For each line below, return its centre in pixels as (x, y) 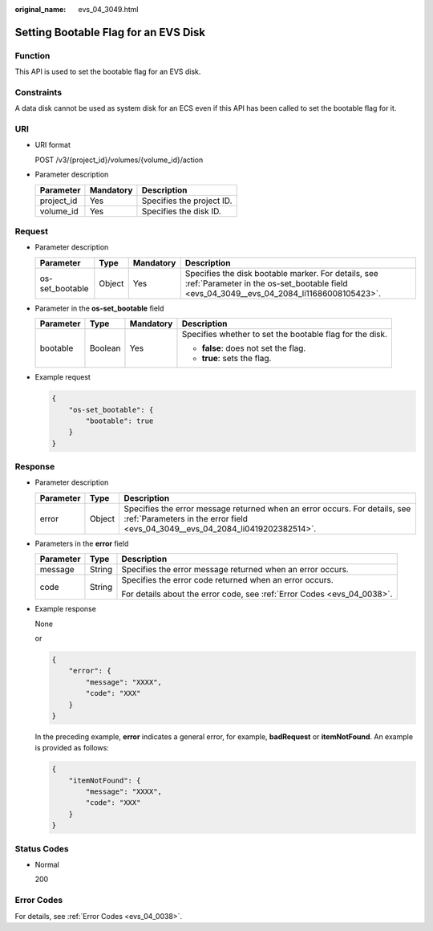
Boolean (105, 348)
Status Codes (42, 848)
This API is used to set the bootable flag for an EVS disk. (108, 71)
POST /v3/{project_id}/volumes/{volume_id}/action (119, 160)
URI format (53, 145)
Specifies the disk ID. (182, 211)
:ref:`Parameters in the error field (186, 518)
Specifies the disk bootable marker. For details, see (281, 273)
